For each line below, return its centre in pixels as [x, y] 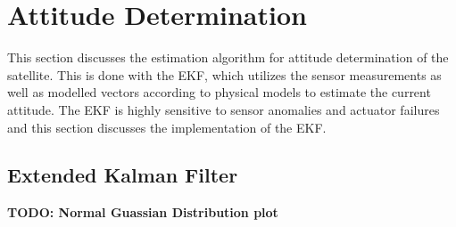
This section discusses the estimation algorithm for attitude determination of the [228, 57]
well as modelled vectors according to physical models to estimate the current [219, 92]
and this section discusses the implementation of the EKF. [167, 127]
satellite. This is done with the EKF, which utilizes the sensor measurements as [224, 74]
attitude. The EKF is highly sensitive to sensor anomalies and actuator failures [224, 109]
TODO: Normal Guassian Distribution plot [143, 212]
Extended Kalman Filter [123, 175]
